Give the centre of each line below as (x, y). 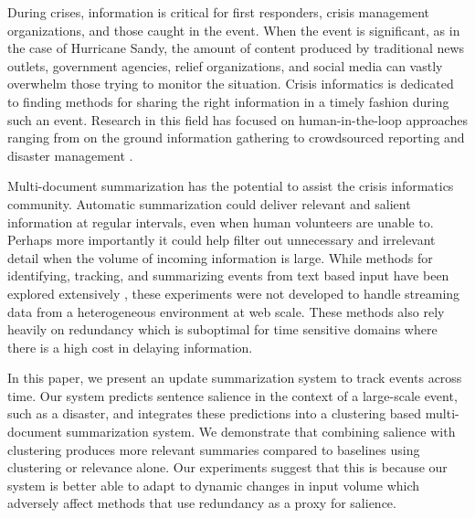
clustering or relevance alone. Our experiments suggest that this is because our (227, 467)
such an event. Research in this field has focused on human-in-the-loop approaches (237, 119)
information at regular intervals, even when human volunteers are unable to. (221, 222)
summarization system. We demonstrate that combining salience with (261, 432)
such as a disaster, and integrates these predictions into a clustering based (215, 413)
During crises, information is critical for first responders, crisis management (218, 12)
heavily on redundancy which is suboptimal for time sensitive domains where (222, 329)
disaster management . (70, 155)
